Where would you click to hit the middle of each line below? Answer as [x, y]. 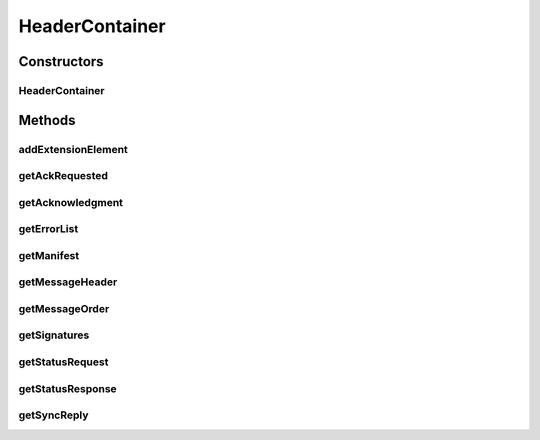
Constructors [61, 61]
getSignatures [54, 335]
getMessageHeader [68, 282]
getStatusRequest [63, 362]
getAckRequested [63, 176]
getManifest [49, 255]
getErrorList [48, 229]
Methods [47, 120]
